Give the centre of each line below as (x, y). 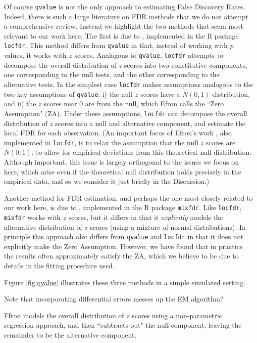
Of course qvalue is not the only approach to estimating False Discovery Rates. (125, 6)
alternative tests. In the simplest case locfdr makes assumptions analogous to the (128, 84)
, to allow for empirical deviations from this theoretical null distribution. (141, 152)
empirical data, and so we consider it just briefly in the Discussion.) (107, 181)
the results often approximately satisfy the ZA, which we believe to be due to (121, 256)
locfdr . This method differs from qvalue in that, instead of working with (116, 45)
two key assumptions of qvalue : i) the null (68, 94)
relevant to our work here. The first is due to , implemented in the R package (121, 35)
